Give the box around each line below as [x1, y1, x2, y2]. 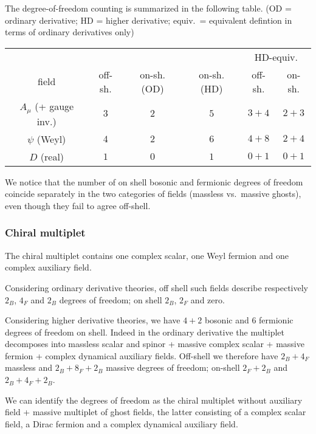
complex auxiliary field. [5, 261, 92, 274]
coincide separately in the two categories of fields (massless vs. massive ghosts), [5, 187, 301, 200]
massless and [5, 361, 53, 374]
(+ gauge [35, 98, 74, 113]
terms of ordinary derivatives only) [5, 26, 134, 38]
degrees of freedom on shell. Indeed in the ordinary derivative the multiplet [5, 325, 285, 338]
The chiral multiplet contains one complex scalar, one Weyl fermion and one [5, 249, 289, 261]
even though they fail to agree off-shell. [5, 199, 151, 212]
